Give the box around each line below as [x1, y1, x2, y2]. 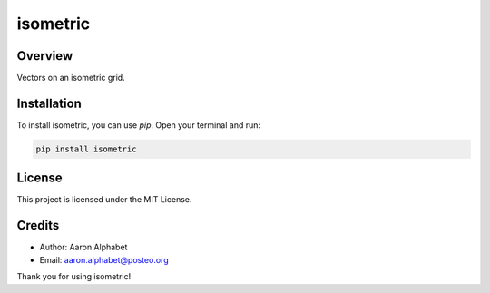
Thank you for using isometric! [16, 271, 132, 282]
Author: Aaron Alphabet [39, 241, 128, 253]
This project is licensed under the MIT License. [16, 194, 192, 205]
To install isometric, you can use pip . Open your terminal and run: [16, 119, 261, 131]
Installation [16, 95, 82, 111]
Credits [16, 218, 60, 233]
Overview [16, 48, 73, 63]
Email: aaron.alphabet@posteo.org [39, 254, 169, 265]
